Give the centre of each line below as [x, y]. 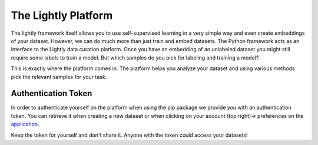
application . [25, 124]
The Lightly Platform [62, 15]
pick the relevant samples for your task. [59, 77]
